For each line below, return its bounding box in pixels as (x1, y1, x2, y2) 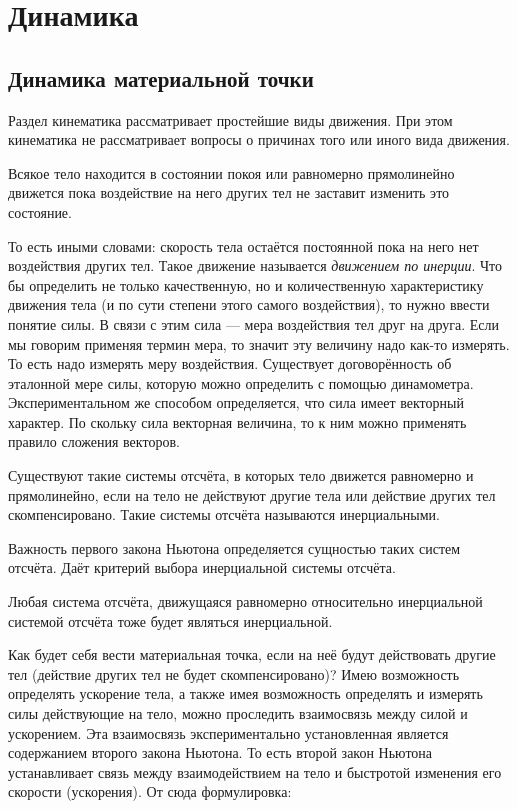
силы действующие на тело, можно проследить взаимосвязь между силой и (8, 703, 468, 724)
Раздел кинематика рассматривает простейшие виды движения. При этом (8, 109, 453, 130)
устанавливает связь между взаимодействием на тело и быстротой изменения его (8, 761, 502, 782)
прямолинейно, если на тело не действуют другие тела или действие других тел (8, 484, 496, 505)
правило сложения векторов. (8, 431, 180, 452)
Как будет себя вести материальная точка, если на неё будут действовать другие (8, 644, 496, 665)
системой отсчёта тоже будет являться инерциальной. (8, 610, 333, 631)
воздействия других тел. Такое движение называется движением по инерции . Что (8, 255, 503, 276)
